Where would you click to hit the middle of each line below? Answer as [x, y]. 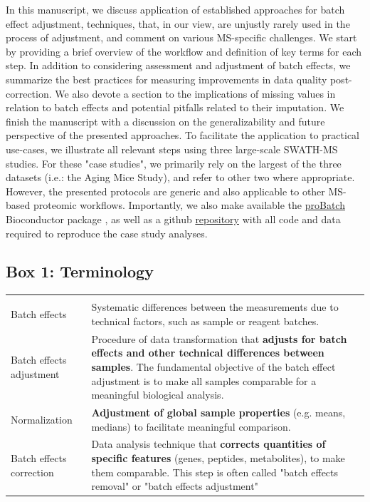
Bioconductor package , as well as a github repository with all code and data [173, 219]
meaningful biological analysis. [158, 395]
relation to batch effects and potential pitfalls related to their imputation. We [175, 107]
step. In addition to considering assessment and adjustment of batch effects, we [178, 65]
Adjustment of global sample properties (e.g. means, [218, 412]
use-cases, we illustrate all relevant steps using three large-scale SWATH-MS [172, 149]
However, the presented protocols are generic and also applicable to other [165, 191]
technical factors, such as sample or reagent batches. [205, 321]
